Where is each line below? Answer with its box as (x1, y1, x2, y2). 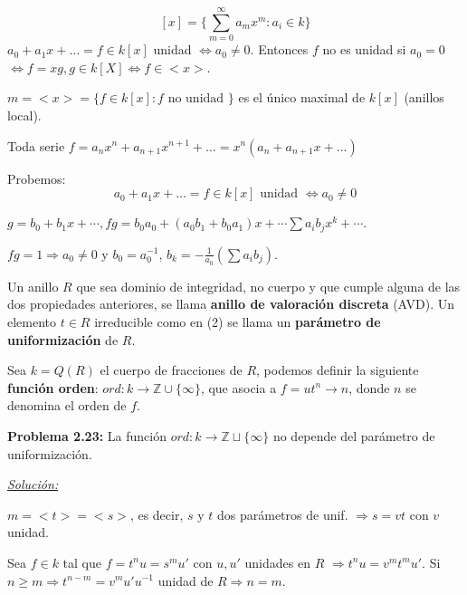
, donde (348, 378, 390, 397)
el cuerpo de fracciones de (100, 360, 243, 379)
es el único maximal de (238, 88, 366, 107)
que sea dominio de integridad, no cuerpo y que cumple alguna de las (76, 276, 461, 295)
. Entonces (250, 40, 309, 59)
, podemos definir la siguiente (256, 360, 419, 379)
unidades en (244, 552, 310, 571)
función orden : (7, 378, 99, 397)
